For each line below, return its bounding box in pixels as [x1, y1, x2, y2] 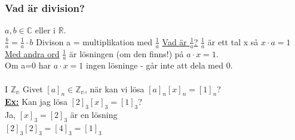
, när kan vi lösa [84, 82, 145, 95]
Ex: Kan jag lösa [5, 95, 67, 108]
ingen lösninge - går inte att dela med [86, 59, 223, 71]
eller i [35, 24, 56, 36]
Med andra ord [5, 47, 60, 60]
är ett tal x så [207, 35, 259, 48]
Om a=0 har [5, 59, 51, 71]
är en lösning [70, 108, 118, 121]
